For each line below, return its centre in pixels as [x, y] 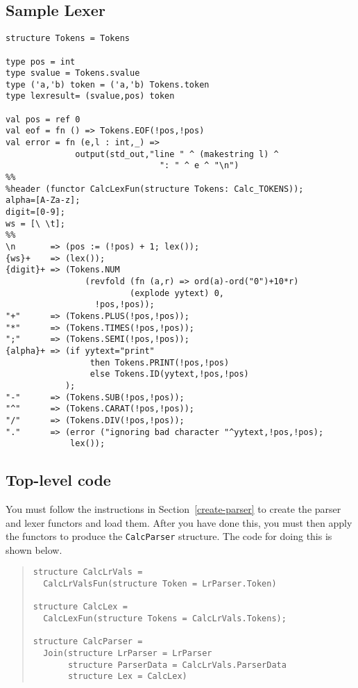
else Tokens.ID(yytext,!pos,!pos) [169, 374]
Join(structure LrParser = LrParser [128, 654]
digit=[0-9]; [35, 212]
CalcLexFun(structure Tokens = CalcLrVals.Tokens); [165, 619]
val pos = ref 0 [43, 119]
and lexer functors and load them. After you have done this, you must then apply [179, 522]
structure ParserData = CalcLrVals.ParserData [177, 665]
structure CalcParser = [88, 642]
